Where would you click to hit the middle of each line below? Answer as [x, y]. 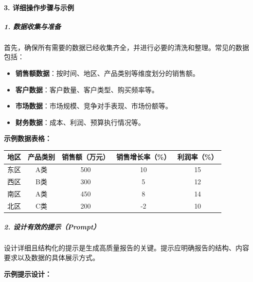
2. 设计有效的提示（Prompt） [52, 227]
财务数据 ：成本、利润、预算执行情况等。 [80, 122]
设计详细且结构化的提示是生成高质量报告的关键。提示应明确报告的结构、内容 [126, 248]
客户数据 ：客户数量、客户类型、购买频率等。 [87, 89]
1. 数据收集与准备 [33, 26]
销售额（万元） [86, 157]
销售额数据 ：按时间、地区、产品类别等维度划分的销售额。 [107, 73]
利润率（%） [198, 157]
